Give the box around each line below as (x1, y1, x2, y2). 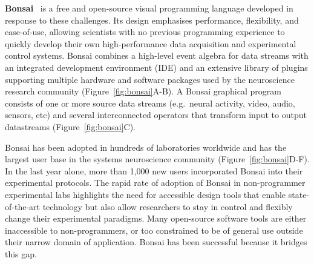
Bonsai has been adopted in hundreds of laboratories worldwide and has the (5, 140, 287, 153)
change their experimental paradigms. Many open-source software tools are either (5, 212, 307, 225)
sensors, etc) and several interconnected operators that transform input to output (5, 108, 307, 121)
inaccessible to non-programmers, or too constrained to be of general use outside (5, 223, 303, 236)
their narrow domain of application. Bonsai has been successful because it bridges (5, 236, 307, 248)
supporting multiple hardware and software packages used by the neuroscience (5, 73, 295, 85)
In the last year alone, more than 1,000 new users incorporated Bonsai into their (5, 164, 303, 177)
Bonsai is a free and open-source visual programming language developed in (5, 2, 293, 14)
